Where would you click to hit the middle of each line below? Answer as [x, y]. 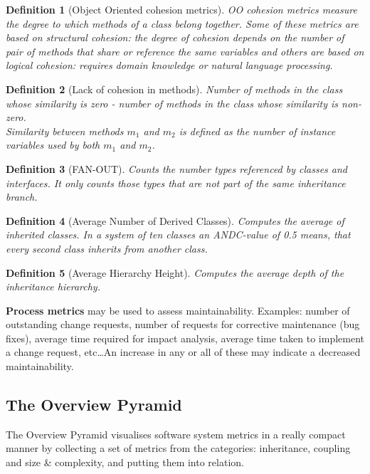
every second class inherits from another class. [107, 248]
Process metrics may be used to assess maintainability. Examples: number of [178, 310]
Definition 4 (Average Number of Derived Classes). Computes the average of [175, 220]
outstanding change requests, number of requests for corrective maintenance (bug [183, 324]
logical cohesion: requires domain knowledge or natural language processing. [169, 65]
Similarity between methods [65, 131]
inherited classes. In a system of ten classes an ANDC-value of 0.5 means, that [178, 235]
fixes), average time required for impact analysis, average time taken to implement [185, 338]
